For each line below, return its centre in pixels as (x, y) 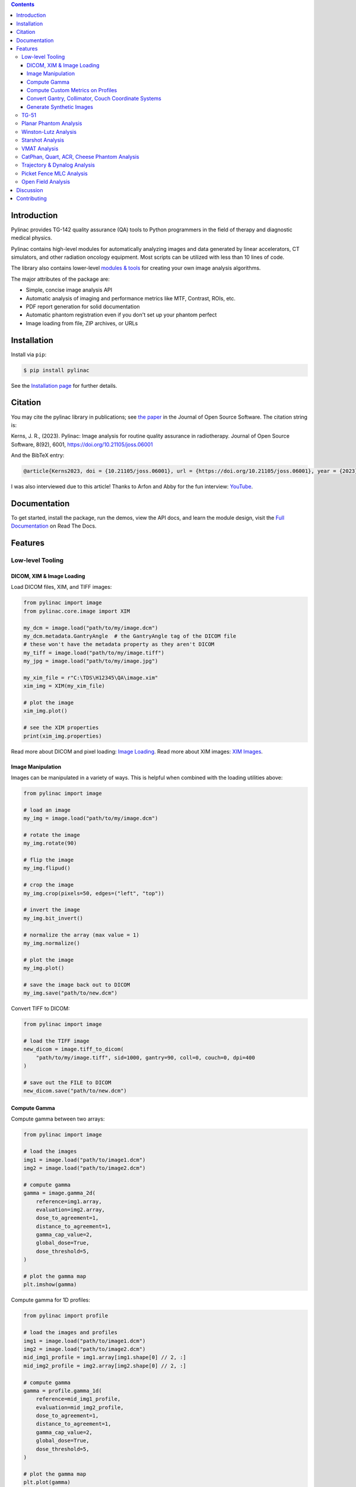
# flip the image (49, 860)
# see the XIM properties (61, 728)
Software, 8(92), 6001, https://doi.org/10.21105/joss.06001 (82, 444)
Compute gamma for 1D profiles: (50, 1300)
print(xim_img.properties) (63, 736)
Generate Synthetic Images (60, 106)
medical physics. (32, 238)
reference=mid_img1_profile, (78, 1399)
